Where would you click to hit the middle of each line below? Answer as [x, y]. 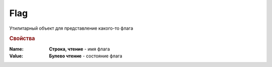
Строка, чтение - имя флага [80, 49]
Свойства [22, 39]
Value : [16, 56]
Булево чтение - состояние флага [86, 56]
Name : [16, 49]
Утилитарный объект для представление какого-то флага [71, 28]
